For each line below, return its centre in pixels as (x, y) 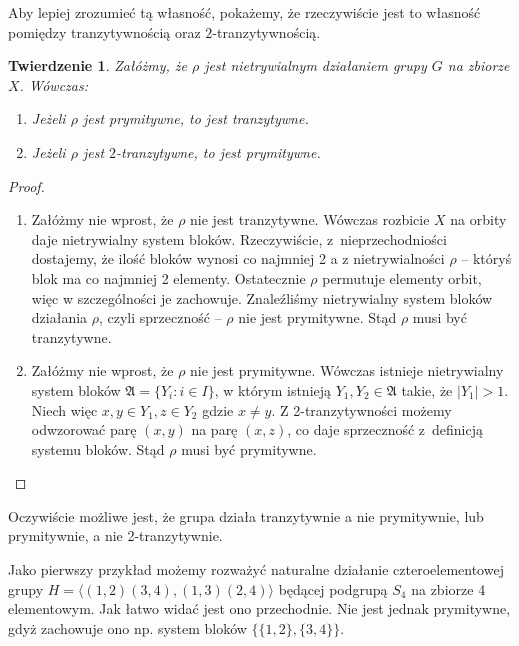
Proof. (26, 185)
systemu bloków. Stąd (98, 448)
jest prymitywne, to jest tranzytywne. (195, 118)
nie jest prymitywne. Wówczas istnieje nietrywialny (347, 370)
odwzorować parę (84, 429)
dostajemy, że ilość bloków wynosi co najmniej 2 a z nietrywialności (238, 258)
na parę (214, 429)
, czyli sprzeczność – (160, 317)
